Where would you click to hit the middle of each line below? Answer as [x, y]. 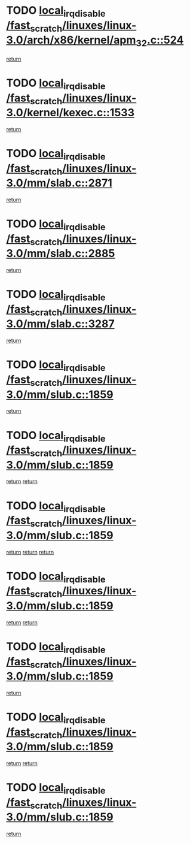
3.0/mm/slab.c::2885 [61, 254]
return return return [30, 552]
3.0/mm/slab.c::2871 [59, 183]
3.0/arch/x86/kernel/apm [71, 40]
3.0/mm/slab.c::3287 [60, 324]
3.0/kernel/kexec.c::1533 [70, 113]
